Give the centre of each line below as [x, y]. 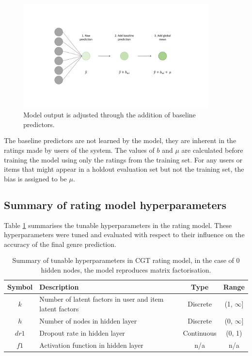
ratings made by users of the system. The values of [79, 150]
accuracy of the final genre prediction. [60, 244]
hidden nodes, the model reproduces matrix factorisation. [126, 269]
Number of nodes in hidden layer [88, 320]
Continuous [200, 332]
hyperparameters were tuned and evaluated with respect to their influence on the [124, 235]
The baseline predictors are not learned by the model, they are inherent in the [120, 140]
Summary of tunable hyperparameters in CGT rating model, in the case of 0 [126, 260]
